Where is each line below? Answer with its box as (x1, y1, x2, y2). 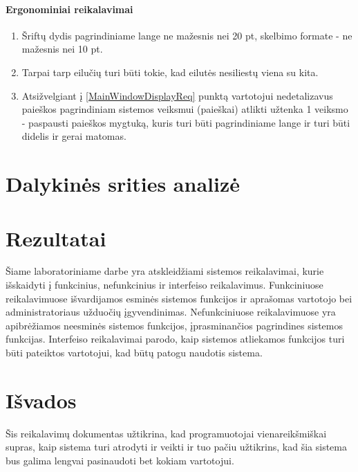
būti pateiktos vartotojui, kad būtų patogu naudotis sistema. (6, 345, 263, 360)
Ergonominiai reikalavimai (6, 1, 133, 16)
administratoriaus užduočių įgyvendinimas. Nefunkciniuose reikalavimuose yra (6, 305, 336, 319)
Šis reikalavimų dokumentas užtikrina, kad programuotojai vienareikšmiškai (6, 426, 327, 440)
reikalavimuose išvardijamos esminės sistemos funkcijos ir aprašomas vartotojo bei (6, 291, 352, 305)
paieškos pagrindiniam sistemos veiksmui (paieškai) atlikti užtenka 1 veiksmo (21, 102, 348, 116)
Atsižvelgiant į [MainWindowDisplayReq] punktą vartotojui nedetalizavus (21, 88, 333, 102)
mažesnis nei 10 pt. (21, 42, 103, 56)
